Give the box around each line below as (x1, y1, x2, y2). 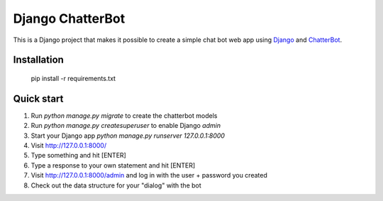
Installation (13, 54, 64, 66)
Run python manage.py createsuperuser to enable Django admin (30, 121, 221, 130)
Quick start (13, 92, 64, 104)
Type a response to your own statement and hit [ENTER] (30, 161, 196, 170)
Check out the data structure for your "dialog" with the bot (30, 181, 201, 190)
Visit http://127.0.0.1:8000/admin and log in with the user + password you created (30, 171, 267, 180)
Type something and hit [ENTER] (30, 151, 127, 160)
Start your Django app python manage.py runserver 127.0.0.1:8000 (30, 131, 225, 140)
